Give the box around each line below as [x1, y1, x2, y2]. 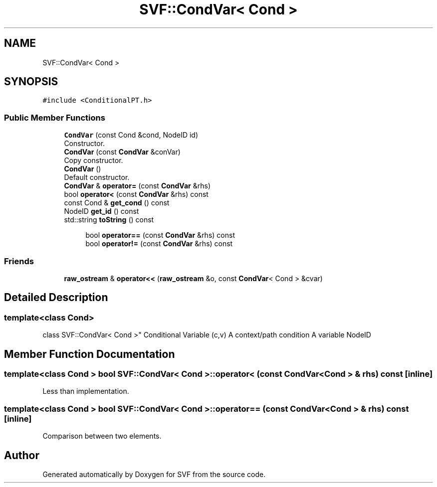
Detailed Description [4, 291, 108, 304]
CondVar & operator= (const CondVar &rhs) [64, 181, 211, 190]
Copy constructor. [64, 156, 123, 165]
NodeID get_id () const [64, 207, 139, 216]
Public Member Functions [4, 112, 105, 123]
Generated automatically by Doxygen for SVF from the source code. [42, 470, 266, 479]
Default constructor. [64, 173, 130, 182]
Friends [4, 256, 34, 266]
